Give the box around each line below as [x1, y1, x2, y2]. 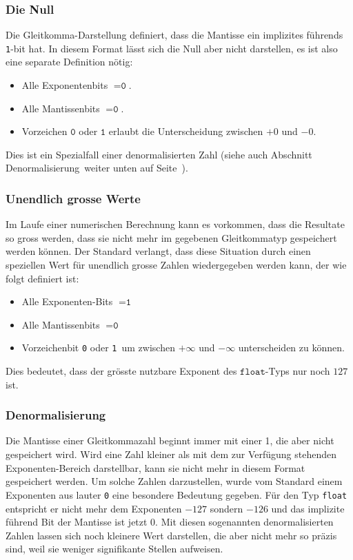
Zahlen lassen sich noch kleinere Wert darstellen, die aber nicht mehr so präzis [6, 528, 337, 542]
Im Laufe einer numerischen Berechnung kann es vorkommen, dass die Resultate [6, 217, 345, 231]
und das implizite [271, 501, 345, 515]
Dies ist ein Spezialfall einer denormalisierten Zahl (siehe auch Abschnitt [6, 147, 312, 161]
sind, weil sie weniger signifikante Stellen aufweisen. [6, 541, 223, 556]
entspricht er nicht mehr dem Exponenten [6, 501, 182, 515]
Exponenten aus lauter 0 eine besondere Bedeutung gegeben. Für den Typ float [6, 487, 347, 501]
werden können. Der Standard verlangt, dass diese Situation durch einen [6, 244, 311, 258]
